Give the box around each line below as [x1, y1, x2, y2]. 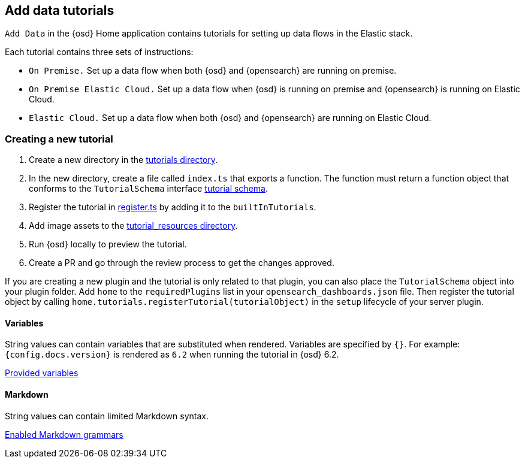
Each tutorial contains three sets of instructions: [5, 47, 194, 58]
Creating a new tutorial [5, 132, 113, 145]
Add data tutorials [5, 3, 114, 18]
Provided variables [5, 368, 79, 379]
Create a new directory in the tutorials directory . [29, 155, 218, 165]
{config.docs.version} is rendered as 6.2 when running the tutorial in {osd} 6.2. [5, 349, 339, 360]
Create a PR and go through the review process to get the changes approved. [29, 258, 334, 268]
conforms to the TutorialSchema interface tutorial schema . [29, 183, 268, 194]
